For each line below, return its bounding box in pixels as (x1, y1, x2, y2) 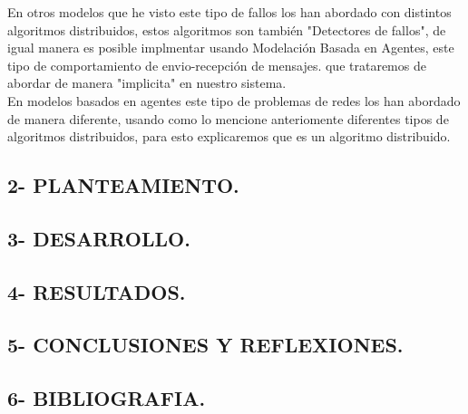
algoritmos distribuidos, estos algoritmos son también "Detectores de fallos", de (7, 20, 446, 39)
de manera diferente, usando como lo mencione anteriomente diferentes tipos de (7, 109, 449, 128)
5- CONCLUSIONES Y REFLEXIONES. (7, 331, 404, 359)
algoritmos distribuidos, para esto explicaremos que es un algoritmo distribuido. (7, 127, 451, 146)
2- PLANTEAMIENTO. (7, 171, 239, 199)
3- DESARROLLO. (7, 224, 190, 252)
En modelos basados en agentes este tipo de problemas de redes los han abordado (7, 91, 461, 110)
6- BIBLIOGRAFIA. (7, 384, 206, 412)
